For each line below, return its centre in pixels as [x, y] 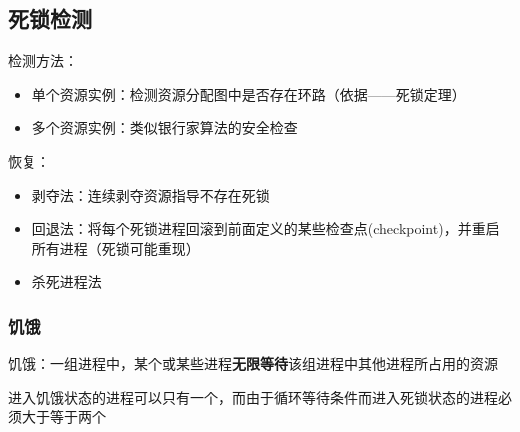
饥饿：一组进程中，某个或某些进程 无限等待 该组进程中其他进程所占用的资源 [253, 363]
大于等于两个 [63, 416]
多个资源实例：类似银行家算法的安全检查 [164, 127]
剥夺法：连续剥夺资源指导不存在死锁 [150, 194]
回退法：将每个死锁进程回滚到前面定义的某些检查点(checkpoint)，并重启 [265, 228]
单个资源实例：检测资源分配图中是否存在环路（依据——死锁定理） [248, 93]
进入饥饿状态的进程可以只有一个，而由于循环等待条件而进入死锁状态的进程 [253, 396]
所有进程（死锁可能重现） [115, 247]
